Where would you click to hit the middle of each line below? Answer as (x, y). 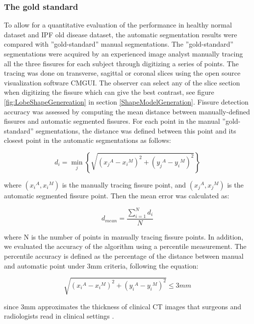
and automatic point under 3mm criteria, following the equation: (101, 265)
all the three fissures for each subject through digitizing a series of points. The (121, 63)
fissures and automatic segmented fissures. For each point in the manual (112, 121)
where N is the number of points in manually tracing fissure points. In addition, (124, 236)
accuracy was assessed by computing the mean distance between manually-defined (127, 111)
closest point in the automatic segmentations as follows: (88, 140)
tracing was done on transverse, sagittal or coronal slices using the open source (122, 73)
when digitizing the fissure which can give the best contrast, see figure (109, 92)
